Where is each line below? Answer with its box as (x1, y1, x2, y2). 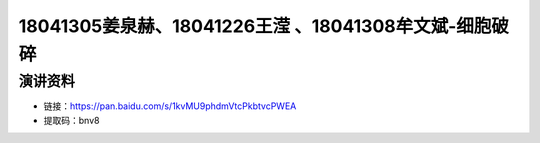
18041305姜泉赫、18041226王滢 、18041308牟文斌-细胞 (18, 15, 492, 37)
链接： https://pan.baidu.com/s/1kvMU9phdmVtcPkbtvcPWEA (43, 100, 297, 112)
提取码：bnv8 (43, 114, 100, 126)
